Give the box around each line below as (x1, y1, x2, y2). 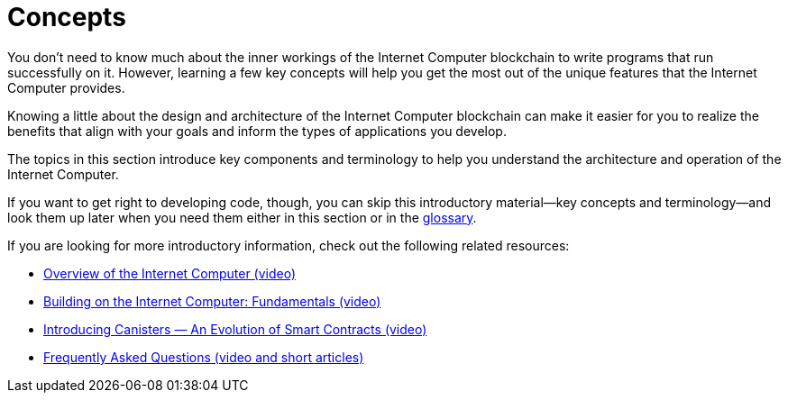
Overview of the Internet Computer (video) (43, 265, 297, 281)
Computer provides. (7, 79, 125, 95)
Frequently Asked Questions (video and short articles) (43, 349, 364, 365)
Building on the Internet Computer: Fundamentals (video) (43, 293, 381, 309)
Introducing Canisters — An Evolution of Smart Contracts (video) (43, 321, 427, 337)
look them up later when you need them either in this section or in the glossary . (7, 209, 477, 225)
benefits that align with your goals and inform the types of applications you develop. (7, 123, 507, 139)
